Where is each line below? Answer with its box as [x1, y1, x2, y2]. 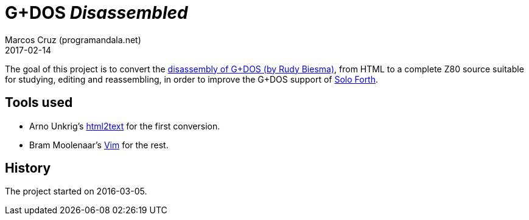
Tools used [5, 95, 73, 111]
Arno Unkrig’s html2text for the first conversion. [29, 120, 220, 131]
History [5, 160, 51, 176]
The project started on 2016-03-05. [5, 186, 147, 197]
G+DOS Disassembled [5, 2, 188, 23]
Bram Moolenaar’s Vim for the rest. [29, 139, 169, 150]
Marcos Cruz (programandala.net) [5, 34, 141, 45]
